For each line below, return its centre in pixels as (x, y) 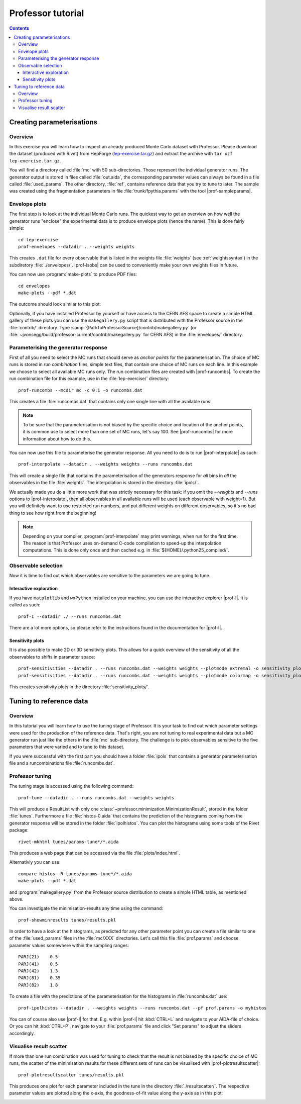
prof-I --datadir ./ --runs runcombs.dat (70, 616)
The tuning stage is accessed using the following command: (71, 786)
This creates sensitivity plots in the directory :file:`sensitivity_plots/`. (80, 687)
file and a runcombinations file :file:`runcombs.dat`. (62, 763)
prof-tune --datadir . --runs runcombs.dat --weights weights (96, 798)
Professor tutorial (47, 13)
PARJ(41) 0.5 (38, 964)
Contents (19, 28)
